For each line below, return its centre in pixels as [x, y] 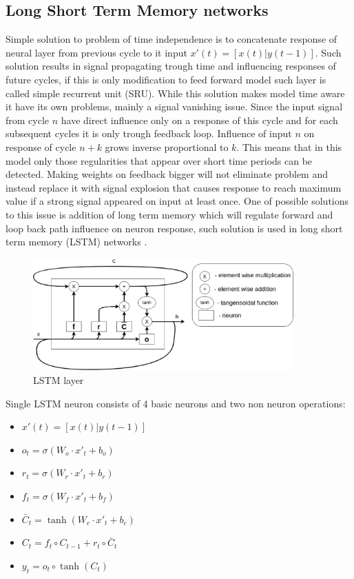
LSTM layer [59, 380]
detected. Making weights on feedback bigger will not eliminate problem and [167, 174]
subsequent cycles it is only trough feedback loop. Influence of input [149, 133]
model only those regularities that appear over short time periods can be [159, 160]
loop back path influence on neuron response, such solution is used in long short [174, 228]
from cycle [28, 120]
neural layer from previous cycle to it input [96, 52]
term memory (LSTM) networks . [76, 242]
